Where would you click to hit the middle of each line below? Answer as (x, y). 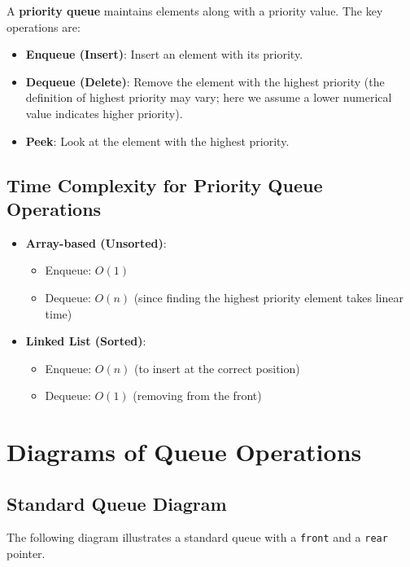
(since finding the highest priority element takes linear (268, 297)
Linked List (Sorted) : (86, 341)
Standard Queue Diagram (117, 503)
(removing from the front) (197, 396)
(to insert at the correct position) (217, 368)
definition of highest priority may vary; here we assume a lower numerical (209, 97)
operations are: (44, 26)
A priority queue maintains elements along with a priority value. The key (195, 11)
